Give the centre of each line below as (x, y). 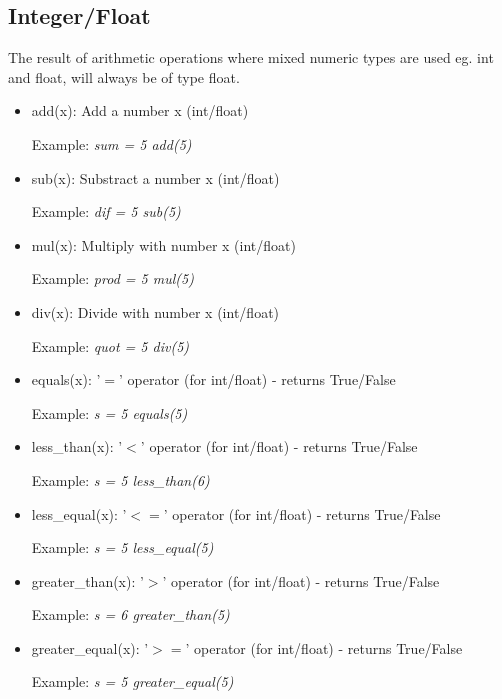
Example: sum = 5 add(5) (111, 143)
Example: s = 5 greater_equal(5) (132, 681)
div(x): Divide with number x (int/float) (155, 311)
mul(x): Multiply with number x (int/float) (163, 244)
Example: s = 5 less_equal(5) (122, 547)
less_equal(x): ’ (79, 513)
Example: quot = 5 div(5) (110, 345)
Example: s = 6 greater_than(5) (130, 614)
